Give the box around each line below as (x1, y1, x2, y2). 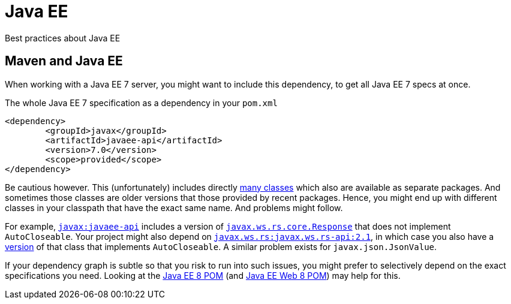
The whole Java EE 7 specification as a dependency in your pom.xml (5, 97, 278, 108)
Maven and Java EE (5, 53, 123, 69)
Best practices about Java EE (5, 32, 121, 43)
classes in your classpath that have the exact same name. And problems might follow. (5, 202, 343, 213)
